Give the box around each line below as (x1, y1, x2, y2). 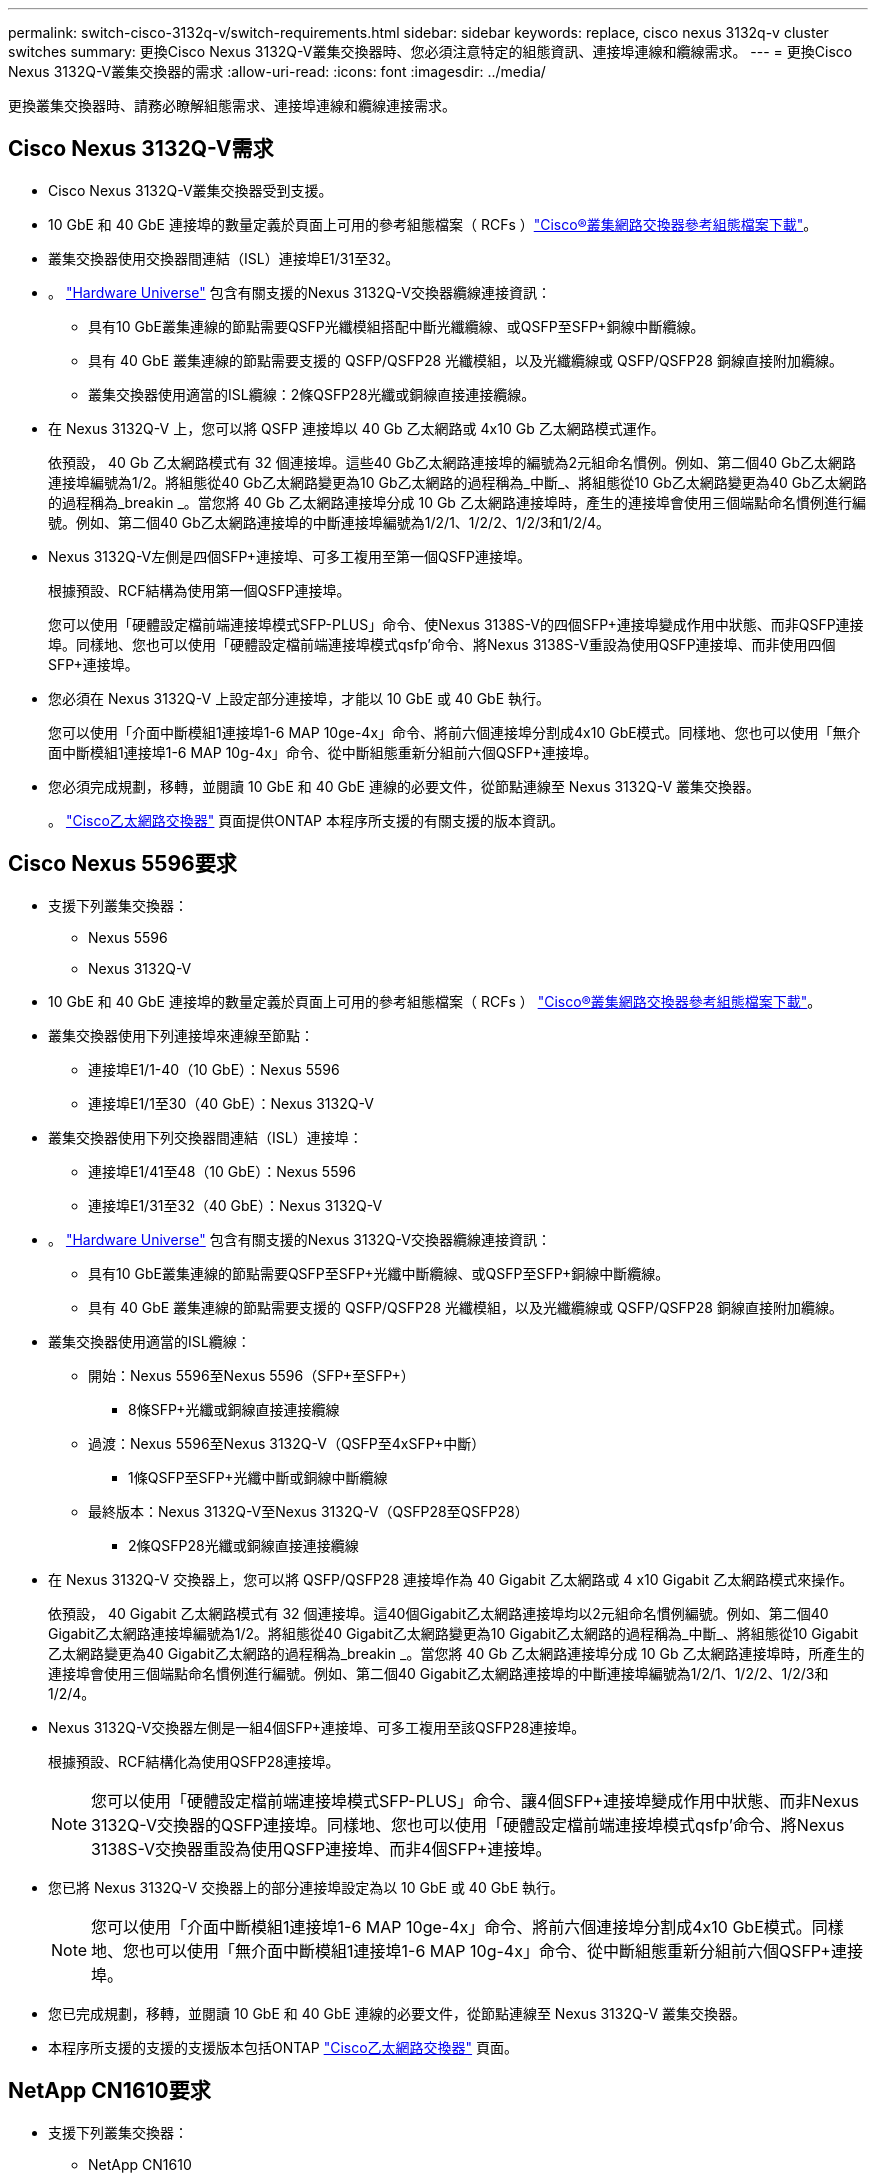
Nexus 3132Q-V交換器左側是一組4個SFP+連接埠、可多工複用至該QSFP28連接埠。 (48, 1718, 586, 1736)
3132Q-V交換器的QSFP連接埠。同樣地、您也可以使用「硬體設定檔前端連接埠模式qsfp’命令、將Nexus (91, 1814, 845, 1835)
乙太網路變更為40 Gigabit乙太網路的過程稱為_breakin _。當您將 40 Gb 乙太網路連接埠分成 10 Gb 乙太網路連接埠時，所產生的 (48, 1644, 865, 1662)
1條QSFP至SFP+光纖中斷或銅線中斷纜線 (128, 1468, 388, 1486)
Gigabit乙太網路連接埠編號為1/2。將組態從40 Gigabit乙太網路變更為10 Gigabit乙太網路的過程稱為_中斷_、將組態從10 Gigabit (48, 1624, 859, 1642)
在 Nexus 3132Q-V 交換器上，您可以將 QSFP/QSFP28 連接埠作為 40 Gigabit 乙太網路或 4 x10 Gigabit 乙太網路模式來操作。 (48, 1570, 854, 1588)
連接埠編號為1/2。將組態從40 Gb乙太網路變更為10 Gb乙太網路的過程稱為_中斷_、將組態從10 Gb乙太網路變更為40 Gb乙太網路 (48, 473, 867, 491)
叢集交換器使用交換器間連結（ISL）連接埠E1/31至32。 (48, 249, 400, 267)
